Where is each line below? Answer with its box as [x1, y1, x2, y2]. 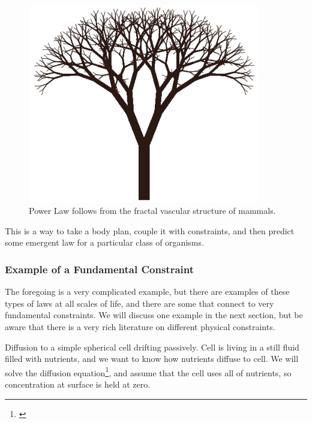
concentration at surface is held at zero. [5, 378, 151, 390]
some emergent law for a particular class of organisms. [5, 236, 204, 249]
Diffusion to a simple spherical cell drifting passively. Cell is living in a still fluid [5, 340, 299, 353]
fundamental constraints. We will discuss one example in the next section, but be [5, 309, 303, 321]
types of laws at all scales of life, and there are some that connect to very [5, 297, 274, 309]
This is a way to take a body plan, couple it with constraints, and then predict [5, 224, 295, 237]
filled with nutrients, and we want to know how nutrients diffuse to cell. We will [5, 352, 299, 365]
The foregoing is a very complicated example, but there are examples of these [5, 285, 290, 298]
